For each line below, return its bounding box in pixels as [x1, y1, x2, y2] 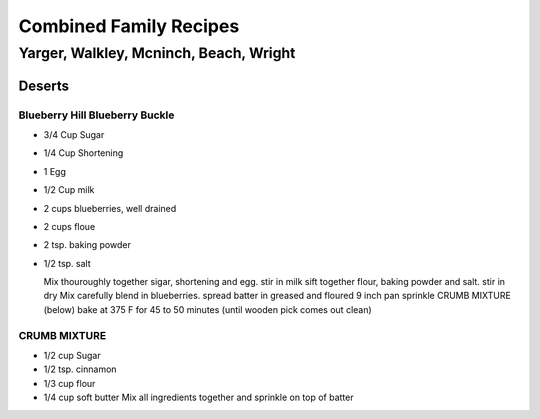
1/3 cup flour [43, 377, 96, 389]
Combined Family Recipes [18, 15, 240, 37]
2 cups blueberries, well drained [43, 202, 177, 214]
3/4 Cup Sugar [43, 128, 105, 140]
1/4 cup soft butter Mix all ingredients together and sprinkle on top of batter [43, 391, 354, 404]
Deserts [18, 77, 70, 94]
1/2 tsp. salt [43, 257, 92, 269]
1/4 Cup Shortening [43, 147, 124, 159]
